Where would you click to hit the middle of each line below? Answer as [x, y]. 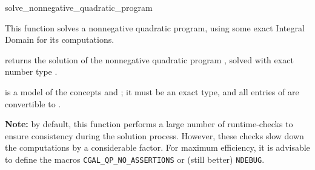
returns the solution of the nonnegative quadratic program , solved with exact [149, 59]
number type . [31, 71]
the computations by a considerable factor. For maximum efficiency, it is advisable [157, 147]
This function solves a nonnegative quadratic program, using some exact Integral [155, 27]
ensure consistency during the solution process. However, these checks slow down [154, 135]
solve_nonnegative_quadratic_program [79, 7]
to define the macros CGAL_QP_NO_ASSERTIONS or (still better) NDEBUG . [135, 159]
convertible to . [33, 103]
